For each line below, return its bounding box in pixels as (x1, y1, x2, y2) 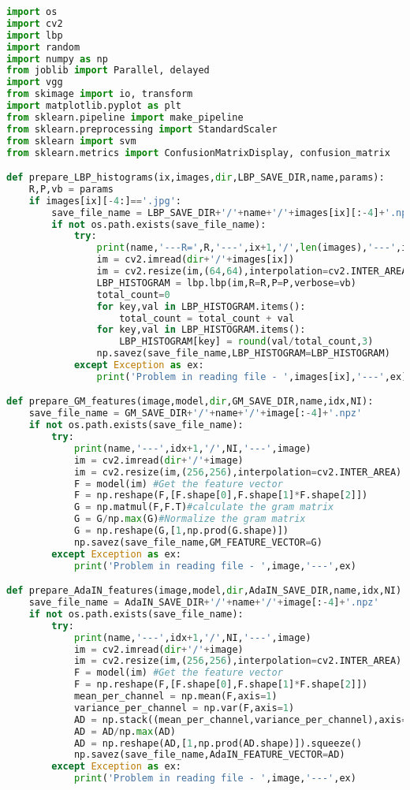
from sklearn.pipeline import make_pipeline (6, 111, 244, 123)
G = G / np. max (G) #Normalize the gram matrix (73, 513, 306, 525)
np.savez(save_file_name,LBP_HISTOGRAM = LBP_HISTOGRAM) (96, 348, 390, 360)
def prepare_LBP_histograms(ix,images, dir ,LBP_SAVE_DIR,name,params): (6, 172, 385, 184)
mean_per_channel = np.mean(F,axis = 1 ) (73, 691, 278, 702)
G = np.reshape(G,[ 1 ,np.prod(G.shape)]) (73, 525, 289, 537)
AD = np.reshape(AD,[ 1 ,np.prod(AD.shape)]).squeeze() (73, 737, 363, 749)
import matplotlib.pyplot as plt (6, 100, 181, 111)
